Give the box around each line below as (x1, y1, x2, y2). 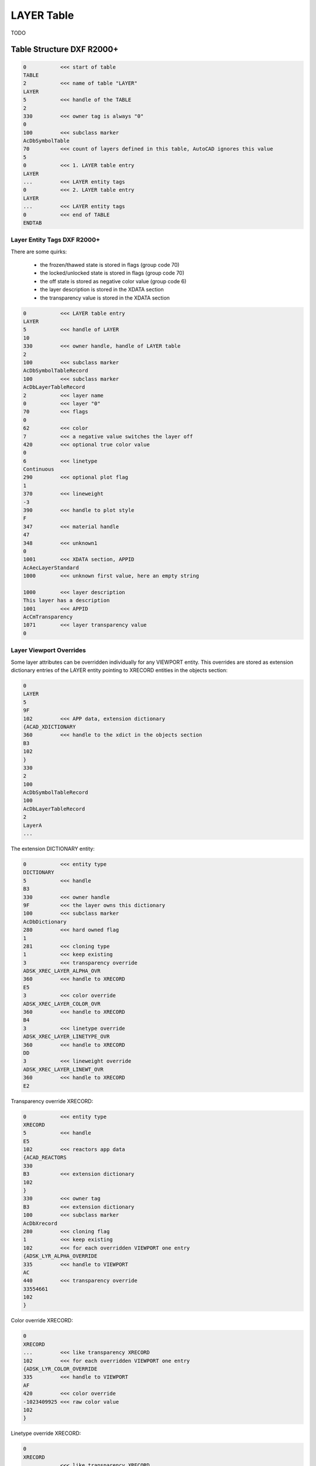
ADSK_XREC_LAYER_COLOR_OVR (23, 1000, 101, 1007)
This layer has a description (23, 597, 110, 604)
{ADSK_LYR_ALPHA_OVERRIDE (23, 1253, 98, 1260)
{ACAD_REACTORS (23, 1154, 67, 1161)
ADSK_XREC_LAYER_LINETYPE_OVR (23, 1033, 110, 1040)
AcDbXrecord (23, 1220, 58, 1227)
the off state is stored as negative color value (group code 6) (40, 277, 187, 284)
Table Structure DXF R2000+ (11, 45, 119, 55)
